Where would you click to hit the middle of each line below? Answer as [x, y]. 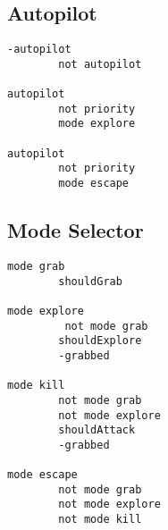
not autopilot [100, 64]
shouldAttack [97, 430]
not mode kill [100, 520]
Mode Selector [76, 230]
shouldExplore [100, 341]
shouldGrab [90, 281]
